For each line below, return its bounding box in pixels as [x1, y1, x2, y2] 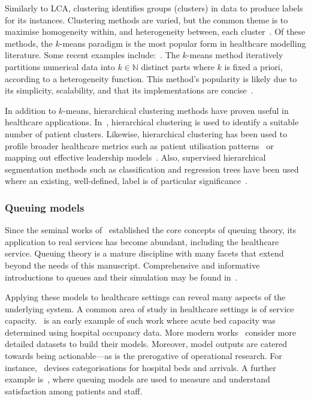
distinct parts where [141, 60, 215, 73]
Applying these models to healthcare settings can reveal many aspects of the [5, 291, 286, 303]
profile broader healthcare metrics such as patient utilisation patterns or [5, 139, 274, 152]
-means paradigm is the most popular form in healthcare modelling [59, 37, 306, 49]
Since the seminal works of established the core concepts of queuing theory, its [5, 224, 297, 236]
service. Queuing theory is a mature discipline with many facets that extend [5, 247, 284, 260]
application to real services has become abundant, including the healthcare [5, 235, 279, 248]
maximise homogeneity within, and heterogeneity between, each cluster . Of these [5, 25, 306, 38]
